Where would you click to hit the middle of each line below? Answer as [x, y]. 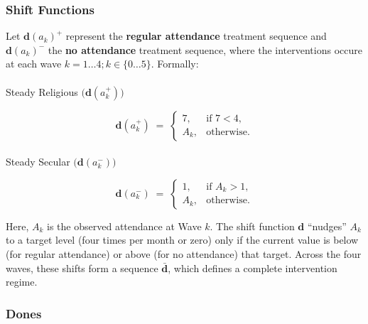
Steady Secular [38, 162]
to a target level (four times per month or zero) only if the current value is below [182, 240]
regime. [22, 282]
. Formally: [175, 64]
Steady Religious [42, 91]
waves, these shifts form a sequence [82, 268]
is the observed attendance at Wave [124, 226]
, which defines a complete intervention [253, 268]
